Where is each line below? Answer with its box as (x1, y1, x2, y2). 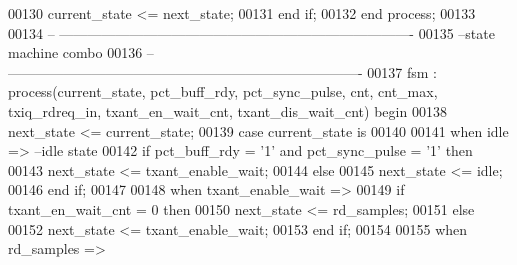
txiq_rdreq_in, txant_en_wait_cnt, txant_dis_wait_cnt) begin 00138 (8, 100, 447, 121)
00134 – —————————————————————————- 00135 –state (8, 22, 495, 43)
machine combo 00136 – (8, 42, 154, 63)
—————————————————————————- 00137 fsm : (8, 61, 438, 82)
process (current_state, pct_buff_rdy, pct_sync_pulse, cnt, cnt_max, (8, 81, 438, 102)
